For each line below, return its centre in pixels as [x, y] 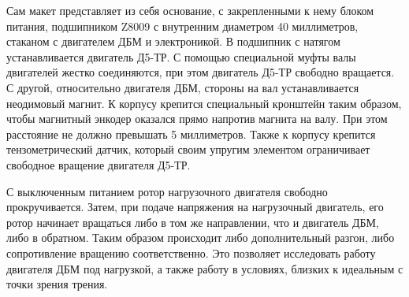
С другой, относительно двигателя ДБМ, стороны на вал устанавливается [183, 87]
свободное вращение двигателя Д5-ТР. [99, 164]
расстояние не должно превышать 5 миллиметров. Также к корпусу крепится [191, 134]
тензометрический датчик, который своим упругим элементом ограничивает [188, 149]
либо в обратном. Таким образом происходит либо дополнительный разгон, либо [201, 238]
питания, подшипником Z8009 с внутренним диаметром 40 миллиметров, [182, 26]
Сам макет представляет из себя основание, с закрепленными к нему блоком [190, 10]
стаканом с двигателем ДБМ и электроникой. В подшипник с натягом [173, 41]
